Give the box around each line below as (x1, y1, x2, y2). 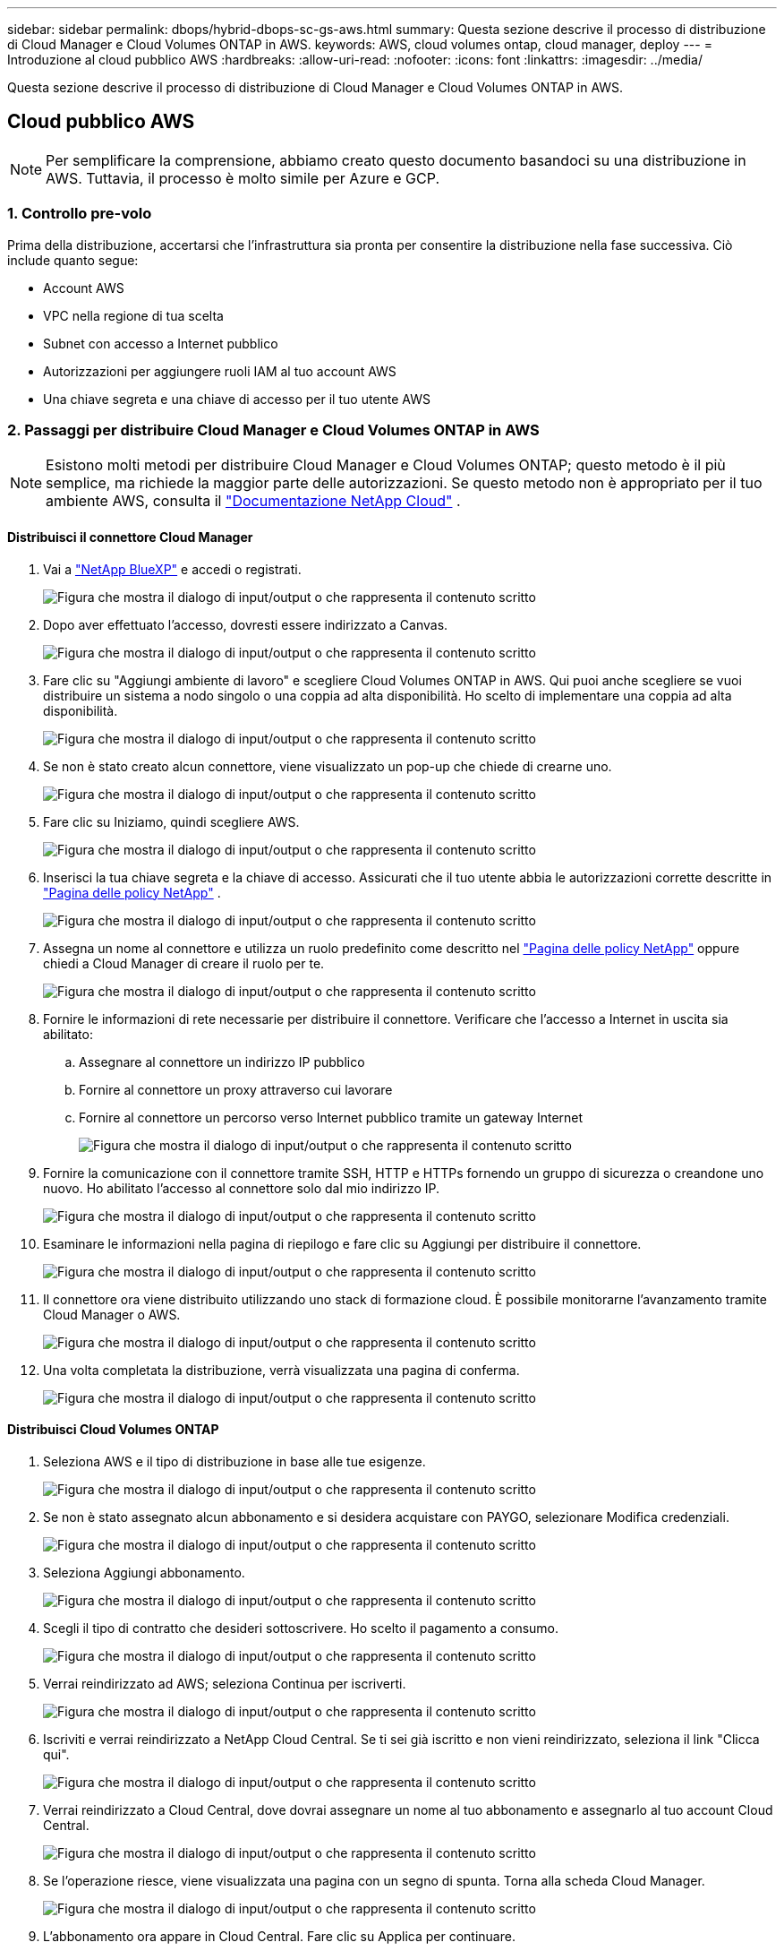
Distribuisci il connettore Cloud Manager (7, 529, 253, 545)
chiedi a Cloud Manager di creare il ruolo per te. (43, 955, 325, 971)
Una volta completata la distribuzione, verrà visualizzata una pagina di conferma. (43, 1362, 520, 1378)
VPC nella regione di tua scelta (43, 307, 224, 323)
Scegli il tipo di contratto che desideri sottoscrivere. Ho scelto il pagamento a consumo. (43, 1620, 559, 1636)
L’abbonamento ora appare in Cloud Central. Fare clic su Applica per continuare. (43, 1928, 516, 1944)
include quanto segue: (7, 252, 139, 268)
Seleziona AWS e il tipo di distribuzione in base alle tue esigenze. (43, 1453, 426, 1469)
